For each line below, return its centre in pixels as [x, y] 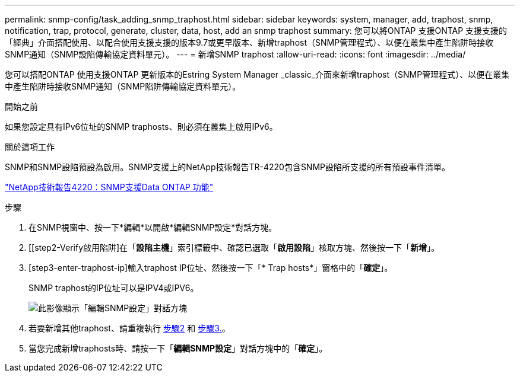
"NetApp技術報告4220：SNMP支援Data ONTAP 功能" [109, 187]
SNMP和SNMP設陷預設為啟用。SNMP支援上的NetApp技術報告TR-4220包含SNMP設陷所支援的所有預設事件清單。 [228, 167]
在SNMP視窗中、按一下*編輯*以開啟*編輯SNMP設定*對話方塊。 [153, 227]
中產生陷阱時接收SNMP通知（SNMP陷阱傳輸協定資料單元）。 [123, 86]
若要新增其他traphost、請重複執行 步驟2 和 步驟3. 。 [129, 328]
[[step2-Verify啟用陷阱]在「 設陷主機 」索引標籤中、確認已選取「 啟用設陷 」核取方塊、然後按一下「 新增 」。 [234, 247]
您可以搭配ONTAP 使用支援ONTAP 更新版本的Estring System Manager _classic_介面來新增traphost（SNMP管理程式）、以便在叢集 [257, 74]
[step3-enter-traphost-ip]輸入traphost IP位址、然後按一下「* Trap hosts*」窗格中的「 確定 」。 [211, 268]
